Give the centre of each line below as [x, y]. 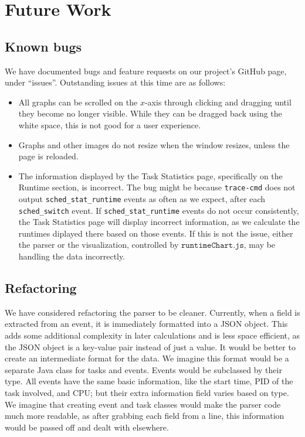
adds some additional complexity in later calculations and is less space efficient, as [152, 335]
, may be [260, 245]
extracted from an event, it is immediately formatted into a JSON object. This [146, 324]
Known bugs [43, 46]
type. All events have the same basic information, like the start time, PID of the [149, 381]
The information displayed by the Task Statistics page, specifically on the [150, 175]
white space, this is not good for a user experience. [110, 124]
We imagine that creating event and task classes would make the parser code [143, 404]
